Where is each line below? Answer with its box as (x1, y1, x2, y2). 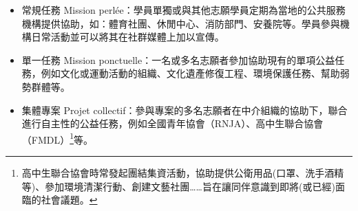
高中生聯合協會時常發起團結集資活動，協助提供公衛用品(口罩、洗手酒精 (21, 166, 344, 179)
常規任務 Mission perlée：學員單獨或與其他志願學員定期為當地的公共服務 (21, 3, 346, 16)
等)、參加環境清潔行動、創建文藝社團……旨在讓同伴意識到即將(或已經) (21, 179, 335, 193)
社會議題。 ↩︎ (41, 192, 98, 207)
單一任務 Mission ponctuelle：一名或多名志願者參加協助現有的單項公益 (21, 52, 335, 67)
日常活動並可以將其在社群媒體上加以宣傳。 (31, 30, 224, 44)
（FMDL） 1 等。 (21, 130, 94, 146)
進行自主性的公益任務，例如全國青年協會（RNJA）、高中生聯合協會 (21, 116, 324, 131)
